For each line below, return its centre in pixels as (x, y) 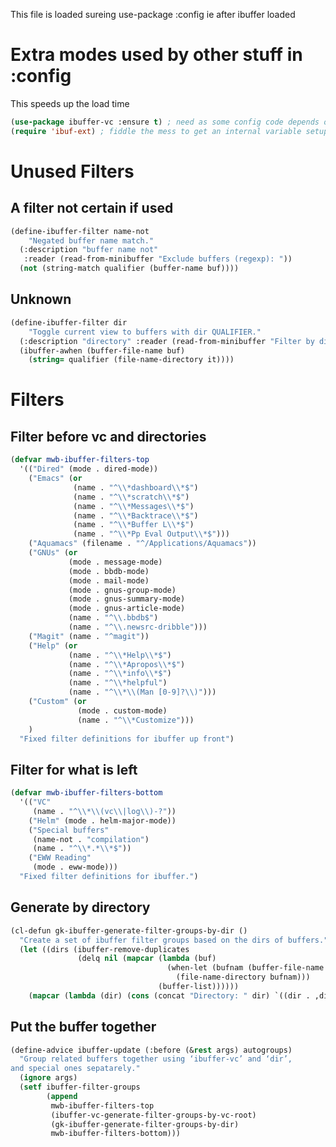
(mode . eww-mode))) (75, 867)
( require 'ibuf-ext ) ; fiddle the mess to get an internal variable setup (169, 131)
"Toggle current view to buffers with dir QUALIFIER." (145, 332)
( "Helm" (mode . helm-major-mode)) (102, 820)
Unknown (41, 299)
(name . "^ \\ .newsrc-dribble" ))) (138, 627)
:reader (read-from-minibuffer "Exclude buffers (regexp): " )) (158, 259)
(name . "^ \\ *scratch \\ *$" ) (131, 497)
